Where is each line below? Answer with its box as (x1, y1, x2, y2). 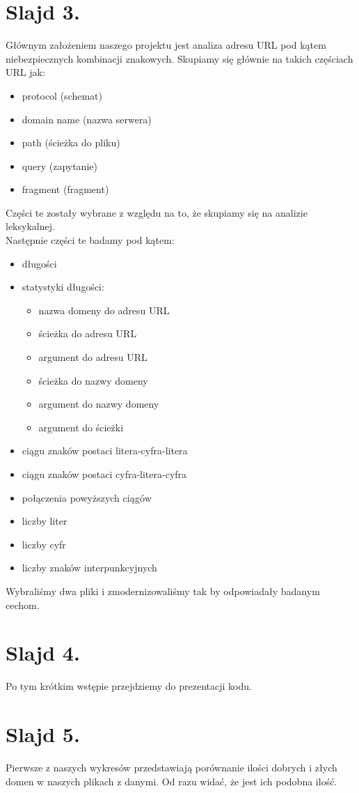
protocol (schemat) (22, 88, 103, 102)
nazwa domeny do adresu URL (38, 302, 170, 317)
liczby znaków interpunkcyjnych (22, 560, 157, 575)
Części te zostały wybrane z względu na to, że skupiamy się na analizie (6, 205, 308, 220)
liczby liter (22, 514, 67, 528)
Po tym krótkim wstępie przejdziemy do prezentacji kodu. (6, 679, 252, 693)
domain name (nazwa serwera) (22, 111, 152, 126)
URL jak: (6, 65, 45, 79)
